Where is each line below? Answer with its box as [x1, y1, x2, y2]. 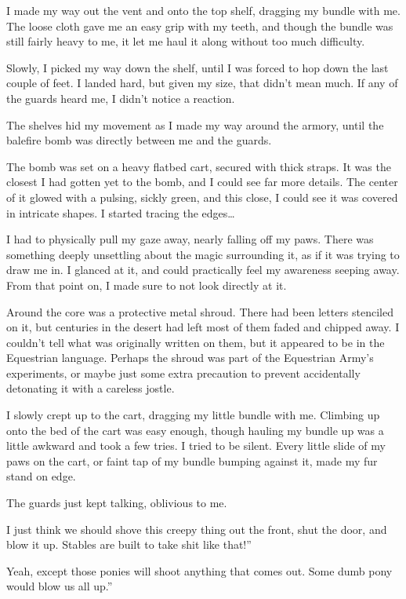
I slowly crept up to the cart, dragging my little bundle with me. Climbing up [6, 407, 380, 423]
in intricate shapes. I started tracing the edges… [6, 204, 235, 221]
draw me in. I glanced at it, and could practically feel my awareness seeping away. [6, 261, 400, 278]
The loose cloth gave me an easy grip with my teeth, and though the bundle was [6, 17, 393, 34]
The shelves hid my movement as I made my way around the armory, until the [6, 116, 384, 133]
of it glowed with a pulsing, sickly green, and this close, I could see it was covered [6, 188, 398, 205]
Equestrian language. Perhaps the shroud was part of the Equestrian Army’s [6, 349, 374, 366]
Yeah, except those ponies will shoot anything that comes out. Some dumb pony [6, 562, 393, 579]
